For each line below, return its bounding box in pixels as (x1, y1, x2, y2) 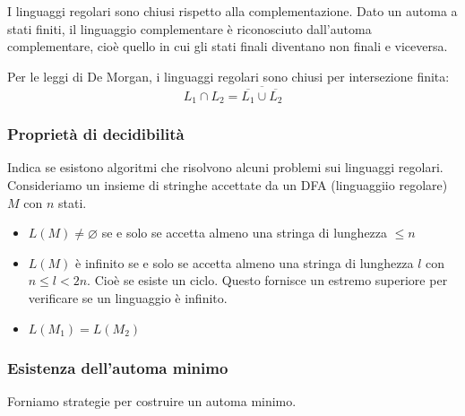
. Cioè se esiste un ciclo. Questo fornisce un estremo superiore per (87, 271, 448, 290)
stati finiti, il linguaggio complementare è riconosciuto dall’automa (7, 19, 372, 38)
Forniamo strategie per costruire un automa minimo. (7, 391, 297, 410)
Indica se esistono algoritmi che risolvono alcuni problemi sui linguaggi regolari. (7, 158, 443, 177)
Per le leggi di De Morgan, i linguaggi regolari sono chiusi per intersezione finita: (7, 66, 450, 85)
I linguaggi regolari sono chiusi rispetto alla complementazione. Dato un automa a (7, 2, 458, 20)
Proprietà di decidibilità (7, 123, 185, 145)
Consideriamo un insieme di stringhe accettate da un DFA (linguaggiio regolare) (7, 176, 448, 195)
